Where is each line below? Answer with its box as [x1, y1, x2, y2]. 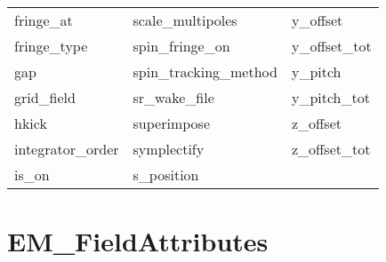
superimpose [133, 113, 210, 133]
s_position [133, 164, 199, 185]
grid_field [14, 87, 76, 107]
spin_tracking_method [133, 61, 277, 82]
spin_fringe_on [133, 36, 230, 56]
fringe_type [14, 36, 88, 56]
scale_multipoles [133, 10, 237, 30]
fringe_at [14, 10, 73, 30]
